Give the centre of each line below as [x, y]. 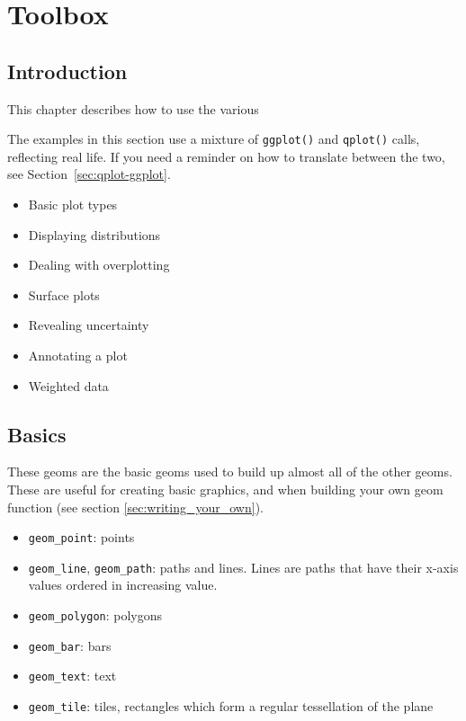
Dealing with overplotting [99, 265]
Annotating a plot [78, 355]
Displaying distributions [94, 234]
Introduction [67, 71]
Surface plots [64, 294]
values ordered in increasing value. [123, 585]
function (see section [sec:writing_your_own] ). [135, 507]
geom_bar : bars [70, 645]
